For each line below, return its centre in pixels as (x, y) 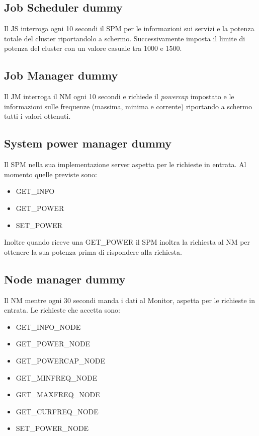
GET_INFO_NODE (48, 326)
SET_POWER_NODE (52, 428)
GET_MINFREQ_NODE (57, 377)
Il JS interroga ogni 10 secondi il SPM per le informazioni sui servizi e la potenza (129, 28)
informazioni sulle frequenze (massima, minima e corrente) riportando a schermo (128, 106)
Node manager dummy (65, 279)
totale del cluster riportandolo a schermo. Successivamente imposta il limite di (125, 38)
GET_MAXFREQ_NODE (58, 394)
